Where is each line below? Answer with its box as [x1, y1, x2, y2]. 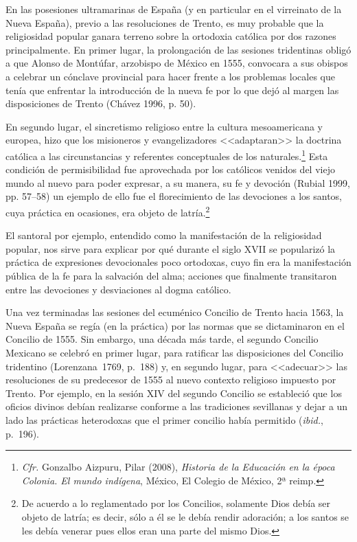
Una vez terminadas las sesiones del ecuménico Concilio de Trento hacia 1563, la [5, 305, 344, 319]
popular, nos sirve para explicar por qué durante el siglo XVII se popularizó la [5, 241, 336, 256]
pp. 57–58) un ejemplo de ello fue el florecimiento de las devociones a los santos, [5, 189, 342, 203]
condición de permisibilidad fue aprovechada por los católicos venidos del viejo [5, 162, 335, 177]
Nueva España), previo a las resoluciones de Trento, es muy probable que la [5, 15, 324, 30]
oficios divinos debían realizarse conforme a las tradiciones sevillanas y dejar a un [5, 399, 348, 414]
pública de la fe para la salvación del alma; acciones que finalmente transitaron [5, 269, 337, 282]
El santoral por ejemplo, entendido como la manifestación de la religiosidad [5, 228, 322, 242]
